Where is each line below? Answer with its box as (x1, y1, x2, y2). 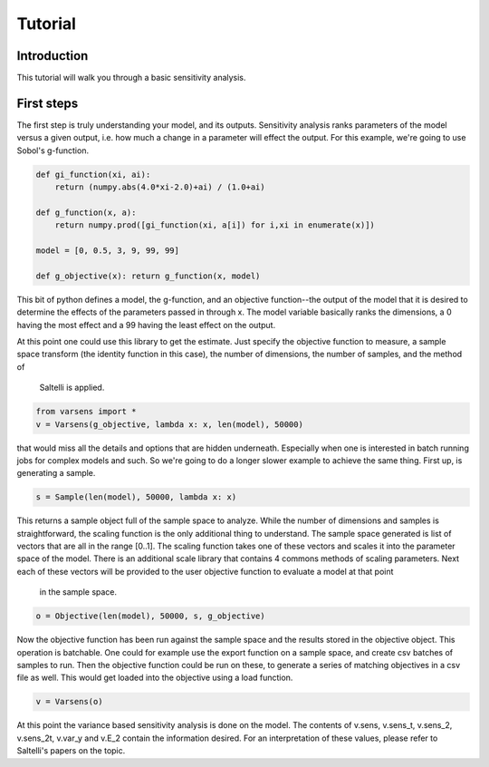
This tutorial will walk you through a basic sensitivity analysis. (16, 73, 246, 83)
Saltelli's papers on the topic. (16, 745, 126, 756)
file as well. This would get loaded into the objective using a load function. (16, 672, 293, 684)
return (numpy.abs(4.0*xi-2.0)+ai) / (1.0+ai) (54, 182, 266, 192)
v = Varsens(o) (35, 696, 103, 707)
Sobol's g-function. (16, 145, 90, 156)
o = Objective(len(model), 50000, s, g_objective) (35, 611, 266, 621)
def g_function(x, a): (35, 207, 137, 218)
